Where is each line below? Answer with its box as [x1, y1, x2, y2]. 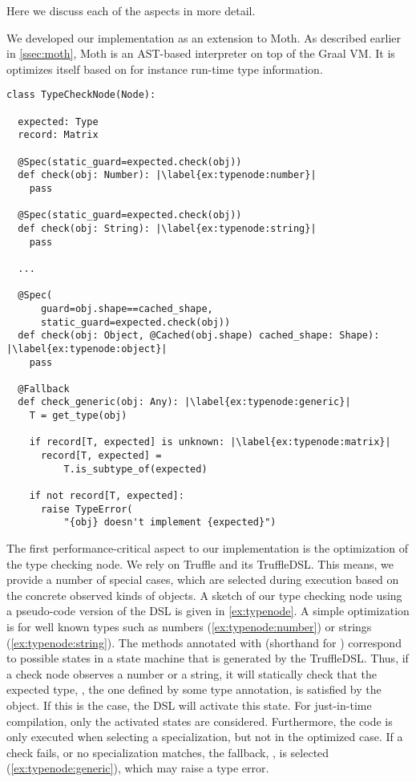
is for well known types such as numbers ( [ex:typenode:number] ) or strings [6, 618, 372, 634]
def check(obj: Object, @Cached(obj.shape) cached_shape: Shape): [18, 330, 380, 342]
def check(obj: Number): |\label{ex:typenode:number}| [18, 169, 317, 181]
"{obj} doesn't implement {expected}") [63, 517, 277, 529]
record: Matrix [18, 129, 99, 141]
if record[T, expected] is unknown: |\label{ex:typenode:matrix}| [29, 436, 391, 448]
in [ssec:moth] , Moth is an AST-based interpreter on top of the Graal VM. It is [6, 45, 395, 62]
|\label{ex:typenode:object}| [6, 342, 168, 355]
